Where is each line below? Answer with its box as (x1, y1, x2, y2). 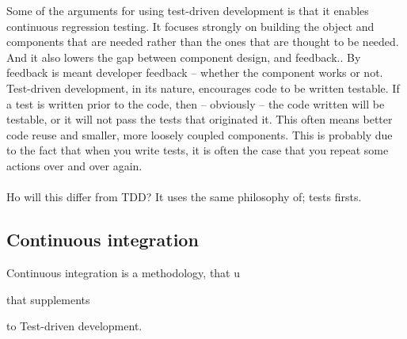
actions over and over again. (6, 157, 143, 173)
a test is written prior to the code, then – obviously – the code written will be (6, 95, 385, 112)
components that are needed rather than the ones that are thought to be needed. (6, 33, 399, 50)
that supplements (6, 291, 90, 307)
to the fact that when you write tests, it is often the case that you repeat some (6, 142, 389, 158)
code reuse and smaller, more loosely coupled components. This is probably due (6, 126, 393, 143)
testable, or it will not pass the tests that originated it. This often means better (6, 111, 393, 128)
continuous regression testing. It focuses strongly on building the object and (6, 17, 375, 34)
